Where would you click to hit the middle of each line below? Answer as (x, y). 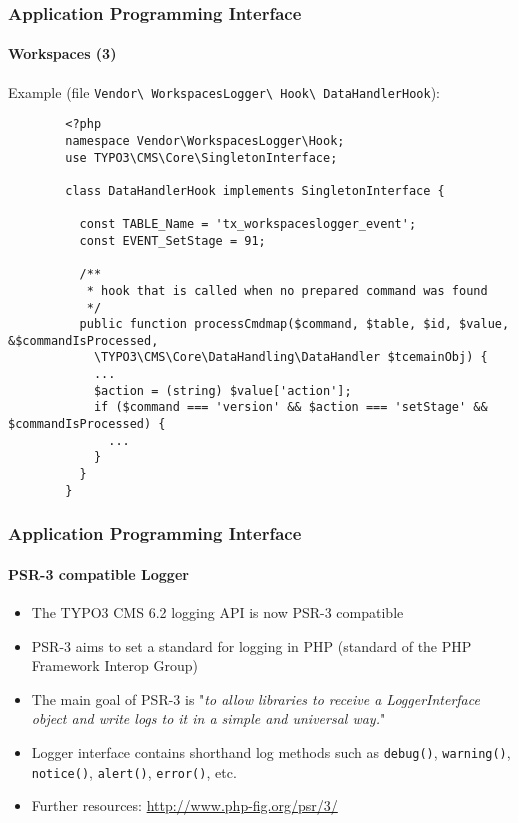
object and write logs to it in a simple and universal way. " (208, 718)
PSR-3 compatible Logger (98, 573)
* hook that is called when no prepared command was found (287, 290)
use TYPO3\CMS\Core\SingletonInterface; (201, 157)
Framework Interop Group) (114, 665)
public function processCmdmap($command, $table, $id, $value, (294, 324)
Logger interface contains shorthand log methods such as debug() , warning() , (271, 752)
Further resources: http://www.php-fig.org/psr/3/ (184, 805)
